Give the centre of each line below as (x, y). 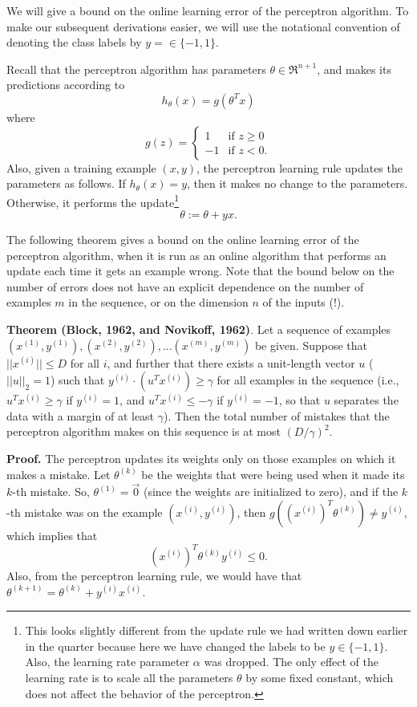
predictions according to (66, 85)
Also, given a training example (81, 167)
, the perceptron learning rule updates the (300, 167)
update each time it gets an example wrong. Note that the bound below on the (200, 271)
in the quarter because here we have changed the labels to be (175, 646)
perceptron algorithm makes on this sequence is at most (144, 431)
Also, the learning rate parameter (107, 662)
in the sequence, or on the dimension (158, 302)
